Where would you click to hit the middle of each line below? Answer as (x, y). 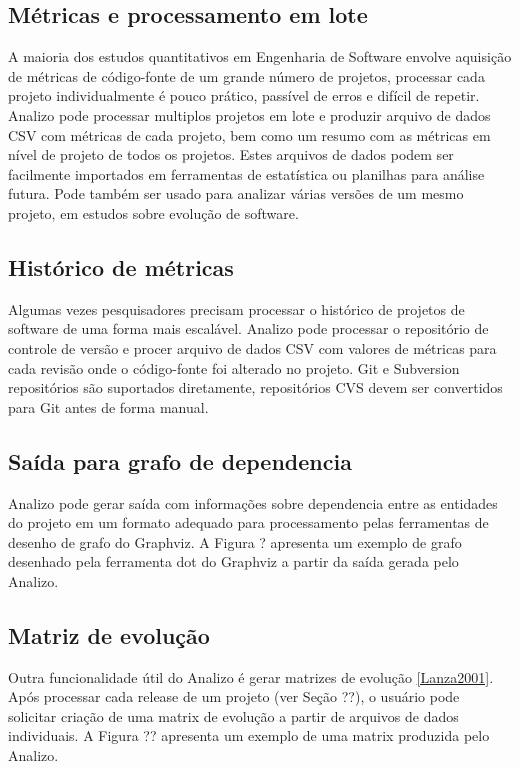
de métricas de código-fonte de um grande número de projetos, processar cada (246, 75)
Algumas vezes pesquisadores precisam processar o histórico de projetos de (236, 308)
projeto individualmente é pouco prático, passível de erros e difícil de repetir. (244, 95)
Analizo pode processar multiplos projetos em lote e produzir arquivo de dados (249, 114)
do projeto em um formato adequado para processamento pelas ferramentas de (248, 522)
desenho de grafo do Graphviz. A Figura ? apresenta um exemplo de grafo (235, 541)
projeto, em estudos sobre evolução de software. (153, 212)
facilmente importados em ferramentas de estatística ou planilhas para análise (246, 173)
